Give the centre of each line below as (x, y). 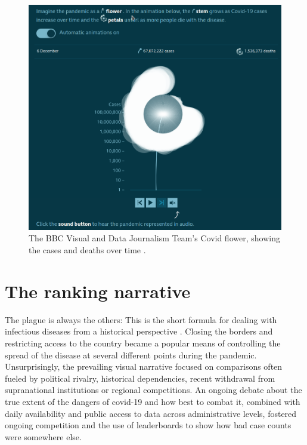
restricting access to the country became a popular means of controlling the (143, 343)
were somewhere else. (43, 436)
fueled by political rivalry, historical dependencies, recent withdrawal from (140, 378)
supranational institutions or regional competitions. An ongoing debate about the (153, 390)
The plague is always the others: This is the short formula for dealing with (141, 319)
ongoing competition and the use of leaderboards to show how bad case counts (148, 425)
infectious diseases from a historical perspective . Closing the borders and (139, 331)
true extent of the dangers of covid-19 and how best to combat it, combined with (153, 401)
